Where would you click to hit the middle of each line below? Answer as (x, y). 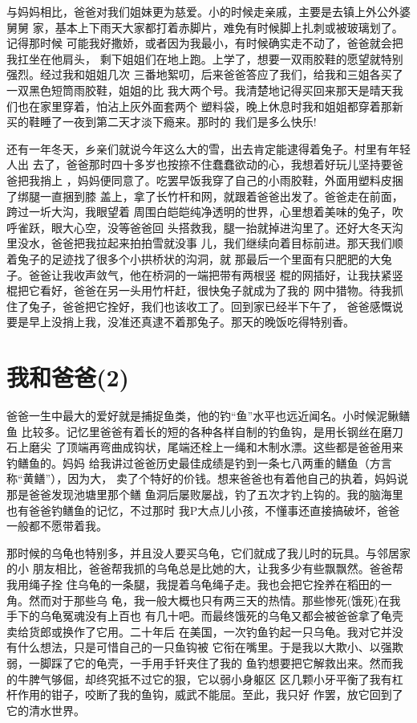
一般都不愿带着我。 (57, 526)
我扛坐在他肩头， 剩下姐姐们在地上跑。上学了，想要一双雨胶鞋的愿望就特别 (205, 58)
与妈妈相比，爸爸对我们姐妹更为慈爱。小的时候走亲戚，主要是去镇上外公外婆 (208, 11)
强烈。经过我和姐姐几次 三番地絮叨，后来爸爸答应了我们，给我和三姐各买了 (205, 74)
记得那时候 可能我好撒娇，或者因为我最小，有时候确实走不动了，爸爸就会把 (205, 43)
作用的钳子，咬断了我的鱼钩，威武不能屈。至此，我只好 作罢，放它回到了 (210, 694)
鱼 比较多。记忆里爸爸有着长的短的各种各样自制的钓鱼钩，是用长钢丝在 (194, 431)
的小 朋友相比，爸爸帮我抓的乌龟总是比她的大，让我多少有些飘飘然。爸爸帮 (205, 568)
